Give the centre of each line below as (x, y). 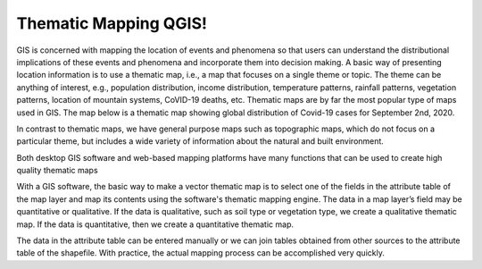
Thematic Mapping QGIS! (112, 23)
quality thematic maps (57, 171)
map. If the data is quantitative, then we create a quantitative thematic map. (155, 224)
